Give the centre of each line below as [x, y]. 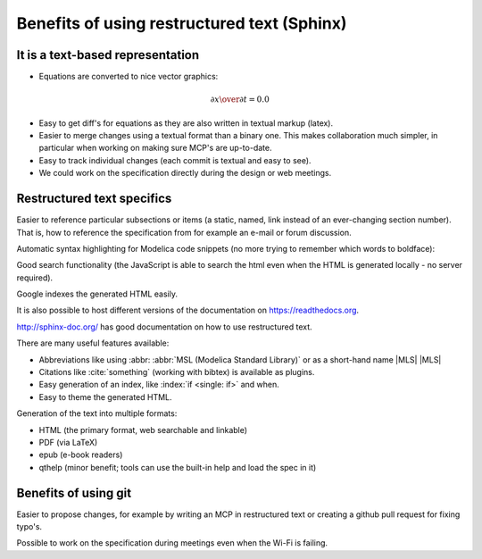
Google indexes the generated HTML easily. [97, 294]
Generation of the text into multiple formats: [97, 413]
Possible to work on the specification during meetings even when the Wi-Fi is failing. [172, 543]
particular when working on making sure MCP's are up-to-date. [155, 148]
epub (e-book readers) [81, 455]
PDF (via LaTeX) [68, 442]
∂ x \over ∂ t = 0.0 [240, 100]
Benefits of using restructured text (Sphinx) [182, 23]
